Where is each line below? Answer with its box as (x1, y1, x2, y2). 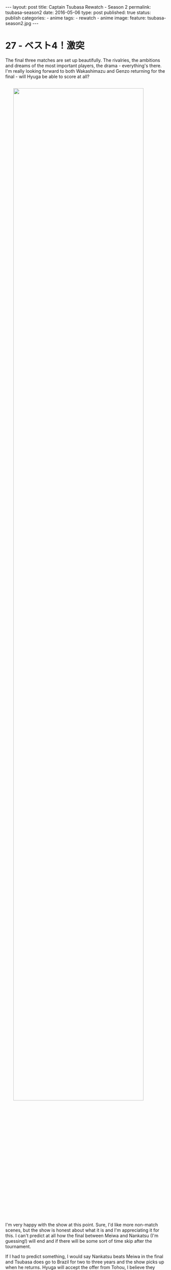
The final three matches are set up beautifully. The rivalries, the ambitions (5, 57, 160, 63)
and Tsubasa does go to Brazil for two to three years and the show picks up (5, 1259, 164, 1265)
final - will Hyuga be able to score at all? (5, 73, 90, 79)
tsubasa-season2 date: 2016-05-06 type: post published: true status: (5, 9, 151, 15)
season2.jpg (5, 21, 32, 26)
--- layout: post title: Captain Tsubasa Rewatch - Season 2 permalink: (5, 4, 152, 10)
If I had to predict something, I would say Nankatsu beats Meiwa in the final (5, 1253, 163, 1259)
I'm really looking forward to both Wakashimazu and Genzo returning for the (5, 68, 165, 74)
